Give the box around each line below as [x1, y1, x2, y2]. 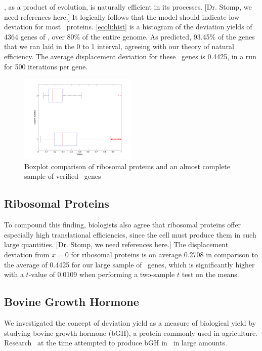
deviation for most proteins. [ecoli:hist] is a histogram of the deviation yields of [4, 21, 252, 32]
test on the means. [182, 269, 239, 280]
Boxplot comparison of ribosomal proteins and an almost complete [24, 161, 231, 171]
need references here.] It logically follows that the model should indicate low [4, 11, 240, 22]
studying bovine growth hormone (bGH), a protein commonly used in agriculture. [4, 327, 258, 338]
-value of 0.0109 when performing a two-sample [28, 269, 175, 280]
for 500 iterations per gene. [4, 61, 88, 71]
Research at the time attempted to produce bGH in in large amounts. [4, 337, 227, 348]
